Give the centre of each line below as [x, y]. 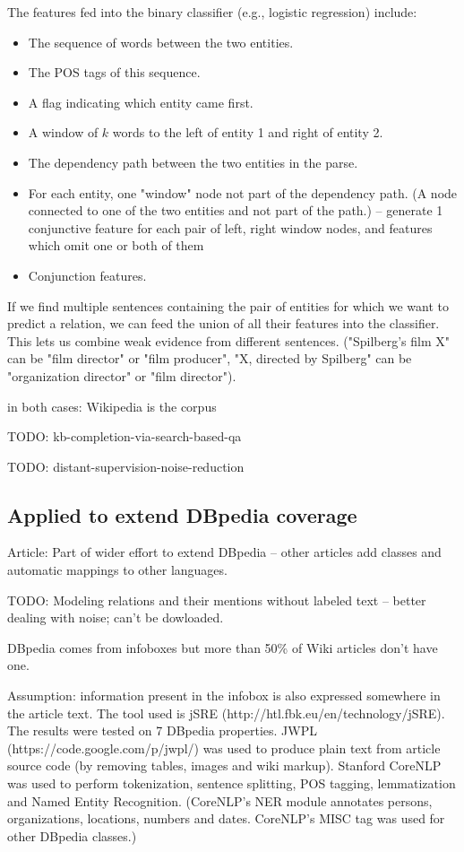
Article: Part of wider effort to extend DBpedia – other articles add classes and [224, 552]
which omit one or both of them [116, 245]
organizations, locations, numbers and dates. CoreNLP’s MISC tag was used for [226, 818]
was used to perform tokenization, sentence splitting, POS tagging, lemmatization [232, 783]
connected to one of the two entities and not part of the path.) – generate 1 [236, 210]
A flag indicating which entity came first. [141, 102]
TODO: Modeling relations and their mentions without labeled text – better [217, 600]
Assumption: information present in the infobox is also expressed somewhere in [224, 696]
